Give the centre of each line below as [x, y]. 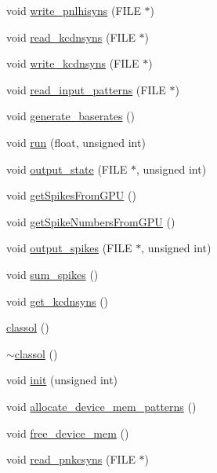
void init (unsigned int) [62, 380]
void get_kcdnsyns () [58, 301]
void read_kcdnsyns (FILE [71, 37]
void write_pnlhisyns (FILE [74, 10]
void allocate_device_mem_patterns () [101, 406]
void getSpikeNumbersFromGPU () [91, 221]
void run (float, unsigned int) [76, 142]
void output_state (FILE [67, 169]
